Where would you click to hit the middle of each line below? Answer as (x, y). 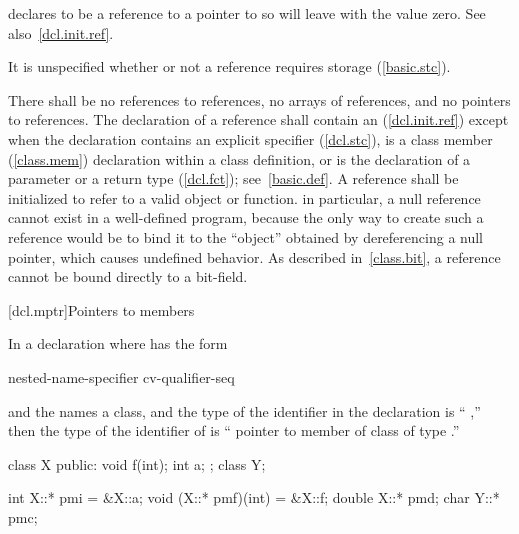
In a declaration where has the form (118, 343)
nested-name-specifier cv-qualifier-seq (121, 376)
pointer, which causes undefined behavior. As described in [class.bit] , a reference (254, 256)
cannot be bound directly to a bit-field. (128, 276)
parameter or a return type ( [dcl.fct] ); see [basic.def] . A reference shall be (233, 178)
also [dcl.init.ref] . (61, 32)
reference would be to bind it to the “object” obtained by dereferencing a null (246, 236)
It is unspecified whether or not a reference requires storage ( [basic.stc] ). (229, 66)
